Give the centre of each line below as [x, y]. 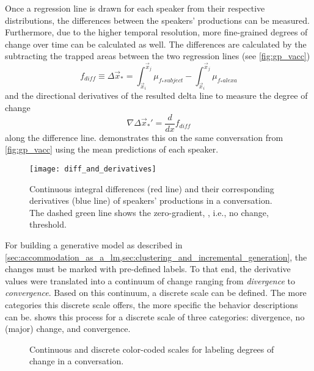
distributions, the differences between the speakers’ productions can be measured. [157, 20]
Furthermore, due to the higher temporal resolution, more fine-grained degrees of [156, 32]
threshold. [48, 224]
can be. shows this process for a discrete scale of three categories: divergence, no [155, 316]
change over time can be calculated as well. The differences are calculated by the [156, 44]
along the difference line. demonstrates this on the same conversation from [144, 137]
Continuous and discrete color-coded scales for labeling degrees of [152, 349]
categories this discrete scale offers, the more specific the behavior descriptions [152, 304]
